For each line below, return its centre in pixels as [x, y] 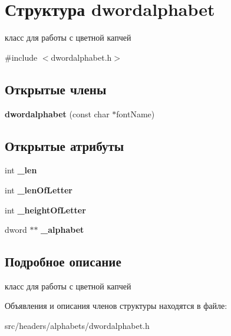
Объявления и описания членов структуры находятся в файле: [116, 306]
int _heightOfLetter [45, 210]
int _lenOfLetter [39, 190]
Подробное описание [63, 261]
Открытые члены [56, 89]
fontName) [136, 113]
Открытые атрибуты [65, 145]
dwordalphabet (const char [57, 113]
